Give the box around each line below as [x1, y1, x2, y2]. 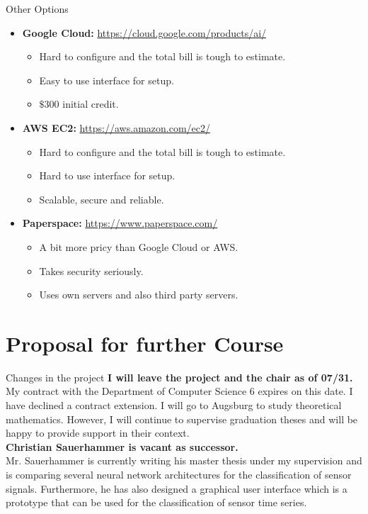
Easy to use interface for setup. [39, 72, 174, 87]
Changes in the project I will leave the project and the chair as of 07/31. [6, 369, 353, 384]
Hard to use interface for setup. [39, 168, 176, 183]
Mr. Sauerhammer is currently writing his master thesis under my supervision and [6, 453, 362, 468]
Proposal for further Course [6, 328, 284, 357]
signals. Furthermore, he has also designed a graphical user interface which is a [6, 481, 347, 496]
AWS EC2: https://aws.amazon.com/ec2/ [22, 120, 210, 135]
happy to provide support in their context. [6, 425, 190, 440]
